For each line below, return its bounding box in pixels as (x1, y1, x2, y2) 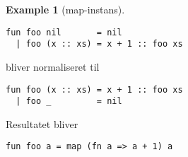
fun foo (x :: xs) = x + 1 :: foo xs (6, 84, 183, 95)
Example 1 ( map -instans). (6, 2, 125, 16)
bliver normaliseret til (6, 59, 100, 74)
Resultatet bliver (6, 116, 78, 131)
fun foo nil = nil (6, 27, 122, 37)
